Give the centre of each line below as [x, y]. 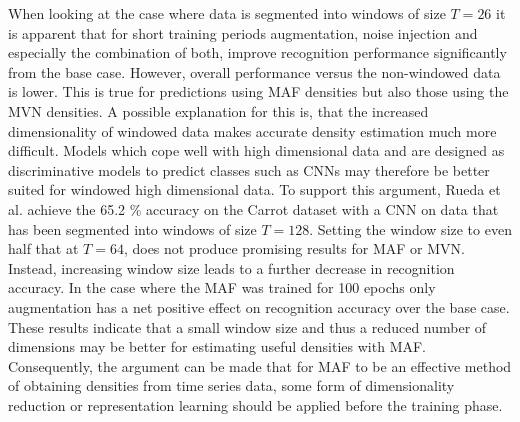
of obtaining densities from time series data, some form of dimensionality [231, 385]
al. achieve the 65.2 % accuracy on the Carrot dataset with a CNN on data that [253, 208]
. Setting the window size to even [410, 228]
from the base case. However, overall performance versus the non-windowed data [254, 71]
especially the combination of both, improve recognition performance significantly [257, 52]
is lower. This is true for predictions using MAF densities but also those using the [258, 91]
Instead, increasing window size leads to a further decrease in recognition [231, 267]
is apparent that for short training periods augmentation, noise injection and [243, 32]
